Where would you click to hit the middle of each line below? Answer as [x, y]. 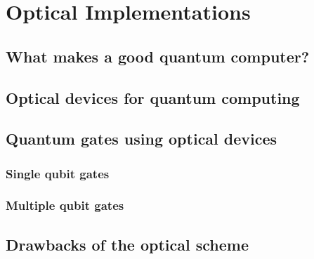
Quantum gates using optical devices [142, 139]
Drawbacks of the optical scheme [127, 244]
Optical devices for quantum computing [153, 97]
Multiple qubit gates [65, 205]
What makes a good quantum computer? [158, 56]
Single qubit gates [58, 173]
